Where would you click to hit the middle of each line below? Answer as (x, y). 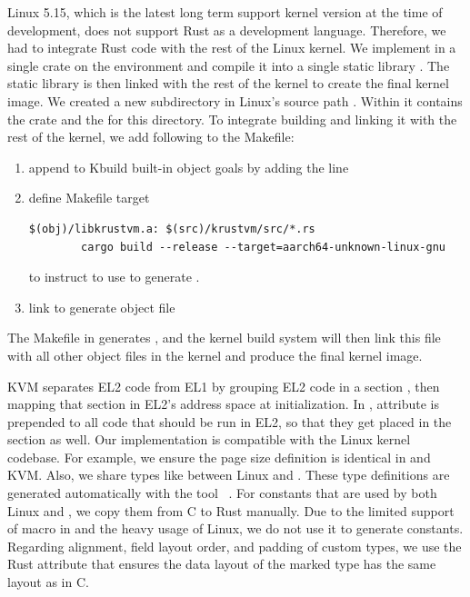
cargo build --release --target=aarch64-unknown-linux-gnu (263, 247)
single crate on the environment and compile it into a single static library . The (229, 65)
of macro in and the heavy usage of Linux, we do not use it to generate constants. (235, 528)
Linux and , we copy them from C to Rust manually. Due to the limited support (231, 510)
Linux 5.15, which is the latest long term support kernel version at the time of (225, 12)
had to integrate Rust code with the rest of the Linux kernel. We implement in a (232, 48)
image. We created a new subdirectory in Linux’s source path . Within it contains (235, 100)
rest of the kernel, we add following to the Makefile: (151, 137)
